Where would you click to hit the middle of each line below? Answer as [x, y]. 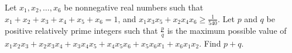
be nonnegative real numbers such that [134, 7]
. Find [210, 43]
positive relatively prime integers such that [81, 30]
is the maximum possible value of [227, 30]
